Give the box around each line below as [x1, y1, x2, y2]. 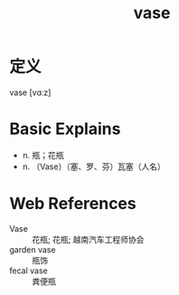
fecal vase [9, 265, 48, 276]
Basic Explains [9, 119, 121, 139]
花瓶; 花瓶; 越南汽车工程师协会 [32, 233, 145, 244]
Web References [9, 194, 137, 214]
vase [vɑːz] [9, 87, 52, 98]
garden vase [9, 243, 56, 255]
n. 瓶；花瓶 [22, 149, 65, 160]
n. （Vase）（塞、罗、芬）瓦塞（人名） [22, 161, 165, 172]
